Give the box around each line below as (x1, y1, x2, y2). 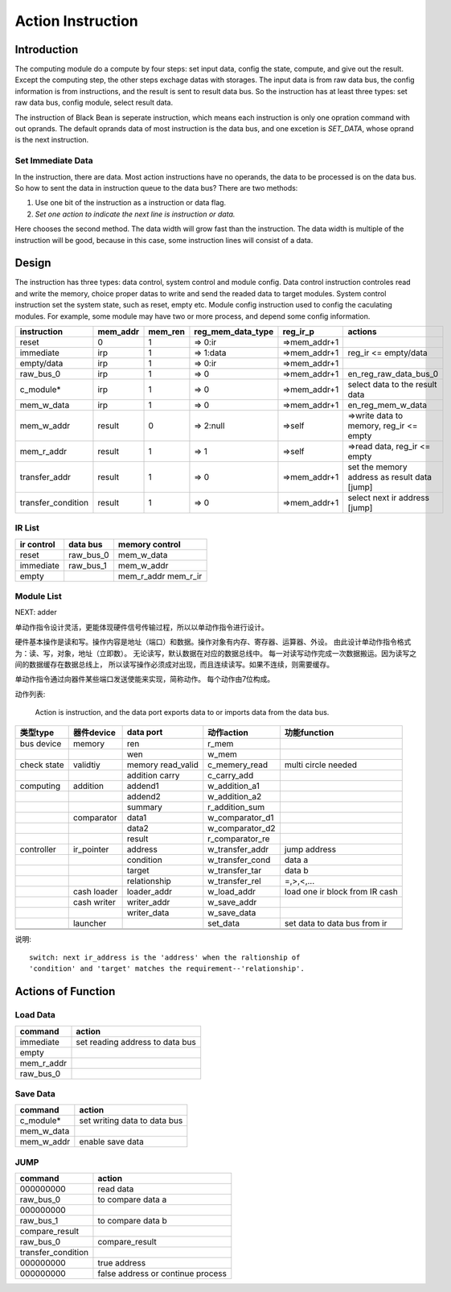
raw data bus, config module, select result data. (14, 97, 173, 108)
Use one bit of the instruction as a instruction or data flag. (35, 198, 227, 208)
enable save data (79, 1136, 144, 1147)
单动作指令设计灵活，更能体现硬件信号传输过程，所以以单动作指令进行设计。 (14, 622, 269, 632)
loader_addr (126, 885, 173, 897)
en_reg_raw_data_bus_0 (347, 368, 439, 379)
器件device (72, 727, 116, 738)
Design (14, 256, 51, 270)
